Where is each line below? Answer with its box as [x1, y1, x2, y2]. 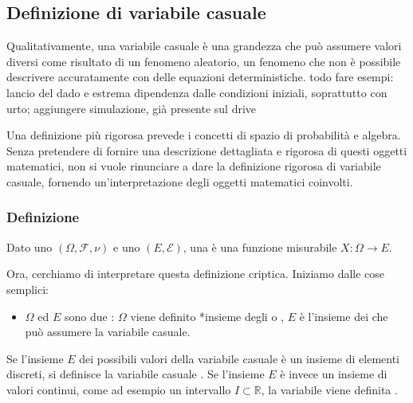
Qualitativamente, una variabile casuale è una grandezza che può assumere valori [6, 37, 402, 54]
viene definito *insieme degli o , [130, 307, 284, 324]
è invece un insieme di [280, 366, 387, 382]
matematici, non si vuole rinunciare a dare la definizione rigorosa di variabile [6, 158, 381, 174]
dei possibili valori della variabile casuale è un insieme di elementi [79, 350, 400, 366]
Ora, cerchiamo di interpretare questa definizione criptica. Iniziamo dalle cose [6, 265, 385, 282]
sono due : [64, 307, 115, 324]
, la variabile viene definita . [261, 381, 398, 397]
